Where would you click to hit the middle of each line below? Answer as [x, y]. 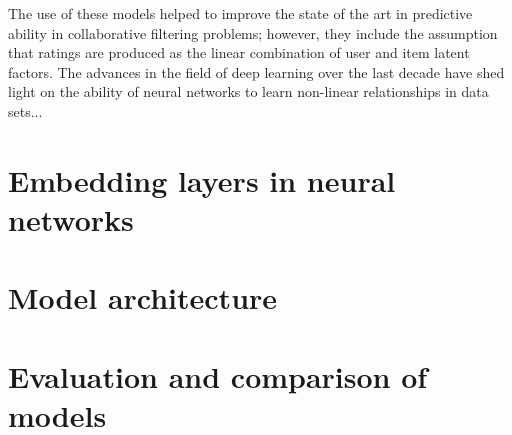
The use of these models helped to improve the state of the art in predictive [240, 13]
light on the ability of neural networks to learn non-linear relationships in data [248, 91]
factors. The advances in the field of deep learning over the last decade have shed [256, 71]
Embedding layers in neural [202, 179]
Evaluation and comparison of [218, 375]
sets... [25, 110]
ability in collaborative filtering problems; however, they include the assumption [253, 32]
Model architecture [143, 297]
